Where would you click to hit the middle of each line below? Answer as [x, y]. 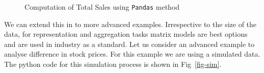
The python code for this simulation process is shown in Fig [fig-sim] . [113, 64]
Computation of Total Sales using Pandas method [102, 7]
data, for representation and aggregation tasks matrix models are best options [126, 34]
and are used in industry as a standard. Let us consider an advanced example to [129, 44]
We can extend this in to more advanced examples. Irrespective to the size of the [130, 24]
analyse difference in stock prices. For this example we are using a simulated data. [132, 54]
